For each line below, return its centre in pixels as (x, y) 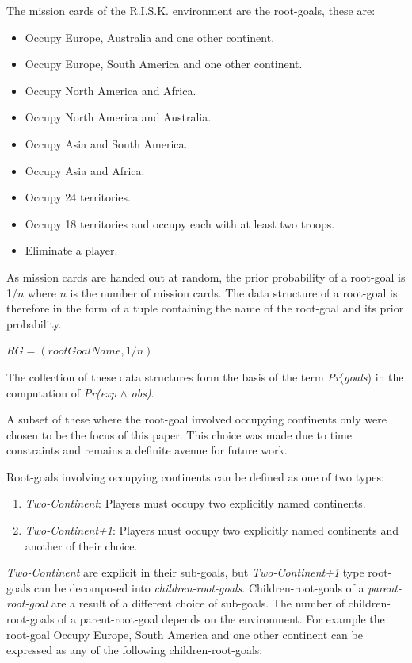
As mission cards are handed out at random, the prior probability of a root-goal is (206, 276)
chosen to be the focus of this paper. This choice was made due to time (179, 434)
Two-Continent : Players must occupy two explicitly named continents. (195, 503)
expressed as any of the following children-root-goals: (135, 650)
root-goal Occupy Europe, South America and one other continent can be (185, 634)
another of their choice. (81, 545)
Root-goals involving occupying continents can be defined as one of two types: (195, 476)
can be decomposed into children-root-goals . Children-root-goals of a (199, 587)
